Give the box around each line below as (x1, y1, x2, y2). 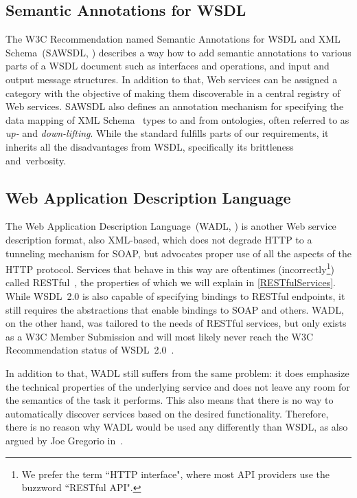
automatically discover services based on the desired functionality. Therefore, (5, 406, 329, 420)
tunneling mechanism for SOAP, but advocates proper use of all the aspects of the (5, 246, 352, 260)
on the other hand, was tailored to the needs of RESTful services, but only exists (5, 316, 347, 330)
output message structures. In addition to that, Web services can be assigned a (5, 72, 338, 86)
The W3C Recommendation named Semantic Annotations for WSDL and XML (5, 32, 341, 46)
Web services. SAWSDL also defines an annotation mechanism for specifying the (5, 99, 344, 113)
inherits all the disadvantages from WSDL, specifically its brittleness (5, 139, 294, 153)
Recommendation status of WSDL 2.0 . (5, 343, 174, 357)
